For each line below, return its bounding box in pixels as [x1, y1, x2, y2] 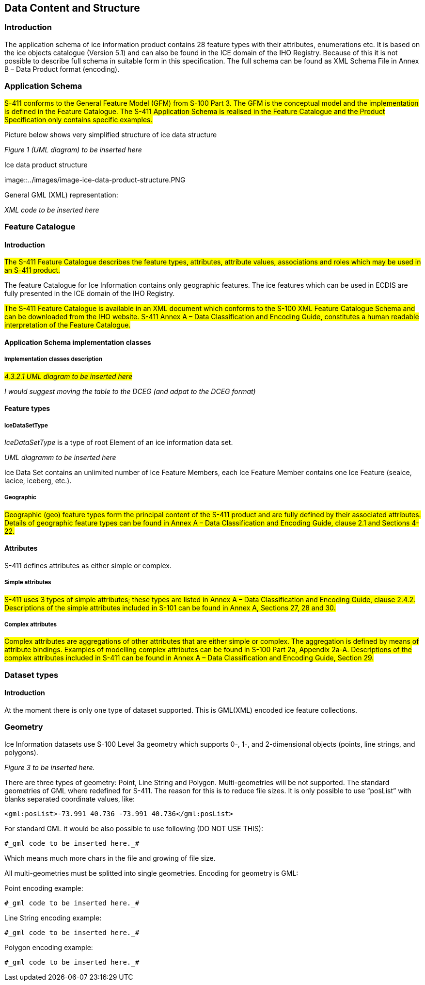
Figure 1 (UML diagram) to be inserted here [4, 145, 142, 154]
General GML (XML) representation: [4, 190, 118, 199]
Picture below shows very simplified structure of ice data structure [4, 130, 217, 139]
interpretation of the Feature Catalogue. [4, 321, 131, 329]
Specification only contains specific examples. [4, 115, 153, 124]
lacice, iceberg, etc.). [4, 476, 72, 485]
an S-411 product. [4, 266, 61, 275]
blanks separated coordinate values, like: [4, 794, 135, 803]
